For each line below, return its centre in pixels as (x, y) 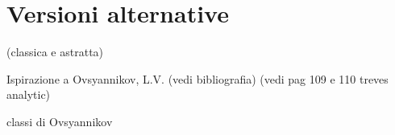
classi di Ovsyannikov (60, 121)
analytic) (29, 94)
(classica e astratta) (55, 52)
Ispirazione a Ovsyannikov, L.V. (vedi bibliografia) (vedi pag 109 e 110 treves (197, 78)
